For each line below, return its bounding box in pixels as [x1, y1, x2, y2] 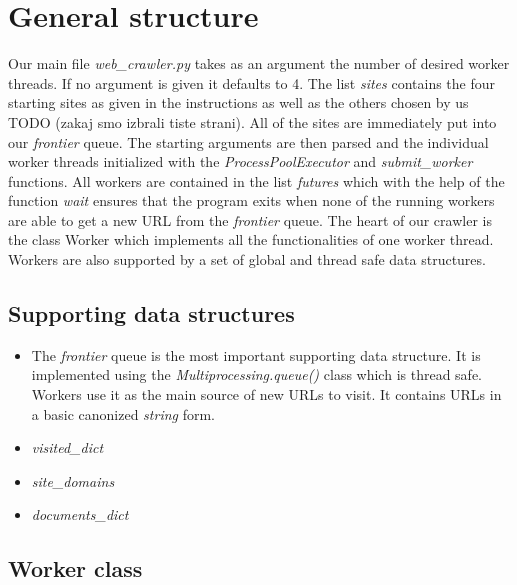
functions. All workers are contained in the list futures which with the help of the [8, 170, 505, 191]
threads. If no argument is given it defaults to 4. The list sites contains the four [8, 72, 496, 93]
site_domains [31, 470, 115, 491]
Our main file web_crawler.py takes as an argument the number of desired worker [8, 53, 510, 74]
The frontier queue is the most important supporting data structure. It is [31, 344, 481, 365]
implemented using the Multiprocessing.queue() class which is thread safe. [31, 364, 482, 385]
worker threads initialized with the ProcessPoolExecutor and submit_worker [8, 151, 473, 172]
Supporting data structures [8, 298, 295, 329]
